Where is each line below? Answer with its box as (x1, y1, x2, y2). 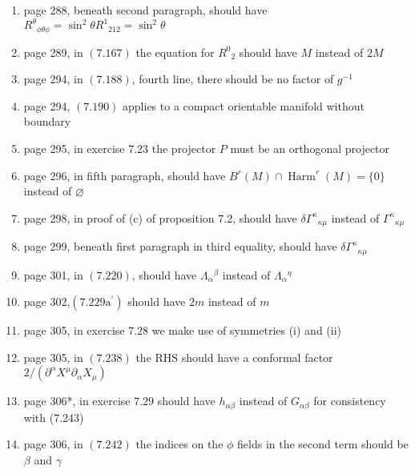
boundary (23, 113, 71, 130)
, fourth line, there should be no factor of (131, 70, 334, 87)
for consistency (313, 392, 386, 409)
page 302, (23, 293, 71, 310)
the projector (151, 139, 216, 156)
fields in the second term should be (237, 436, 409, 452)
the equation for (135, 43, 215, 60)
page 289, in (23, 43, 83, 60)
